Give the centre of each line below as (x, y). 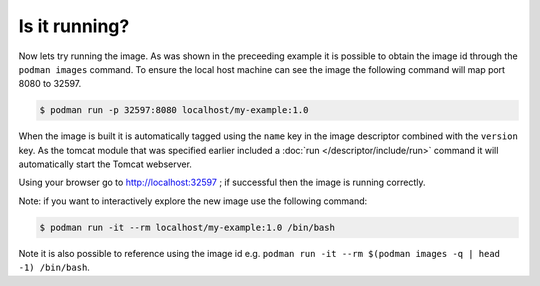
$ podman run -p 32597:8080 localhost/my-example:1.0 (174, 110)
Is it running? (74, 26)
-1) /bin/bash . (54, 267)
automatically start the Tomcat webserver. (105, 164)
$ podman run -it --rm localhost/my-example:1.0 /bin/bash (187, 227)
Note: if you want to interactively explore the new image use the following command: (193, 201)
